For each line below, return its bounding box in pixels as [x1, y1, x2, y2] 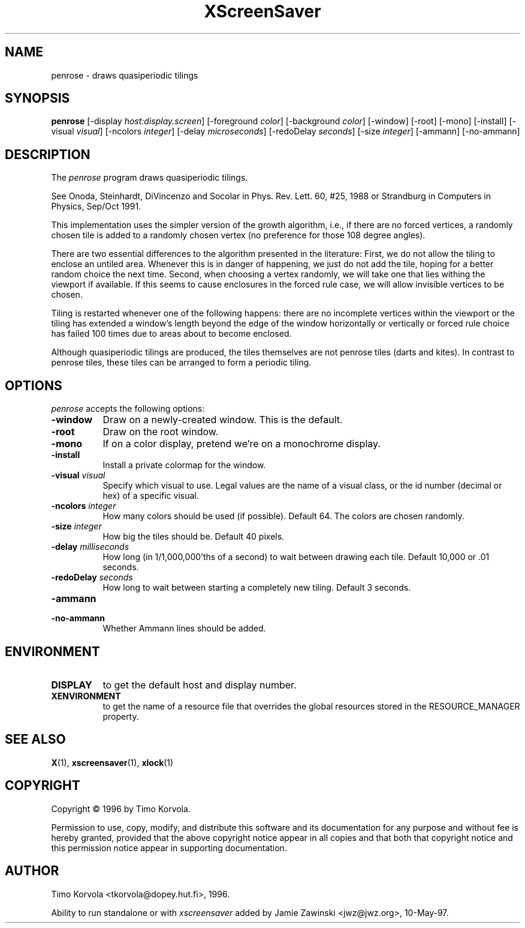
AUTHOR [5, 863, 59, 879]
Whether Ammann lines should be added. [102, 623, 266, 634]
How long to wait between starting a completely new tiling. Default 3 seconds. [102, 582, 411, 593]
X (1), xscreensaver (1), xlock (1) [51, 757, 174, 768]
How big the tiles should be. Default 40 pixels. [102, 531, 285, 542]
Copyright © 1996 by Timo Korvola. [51, 803, 191, 814]
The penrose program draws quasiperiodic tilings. [51, 172, 248, 183]
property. [102, 711, 139, 722]
